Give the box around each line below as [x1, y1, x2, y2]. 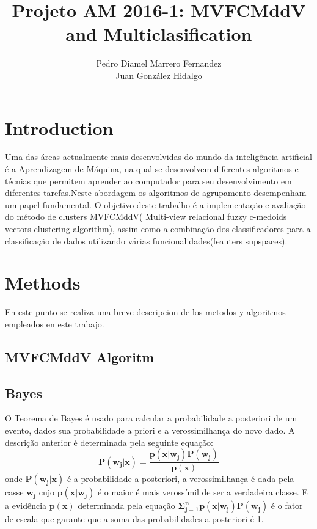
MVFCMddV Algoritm [5, 347, 155, 366]
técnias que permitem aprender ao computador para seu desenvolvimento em [5, 174, 292, 187]
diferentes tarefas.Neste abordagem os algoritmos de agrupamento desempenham [5, 186, 307, 199]
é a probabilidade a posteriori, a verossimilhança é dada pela [67, 472, 294, 485]
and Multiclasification [65, 21, 252, 46]
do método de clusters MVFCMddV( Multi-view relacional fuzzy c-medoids [5, 210, 287, 223]
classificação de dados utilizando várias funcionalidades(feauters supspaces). [5, 234, 288, 247]
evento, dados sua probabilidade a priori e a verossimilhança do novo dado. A [5, 424, 295, 437]
